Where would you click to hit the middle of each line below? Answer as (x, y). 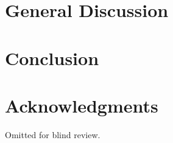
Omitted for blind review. (53, 134)
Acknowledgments (82, 105)
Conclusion (52, 58)
